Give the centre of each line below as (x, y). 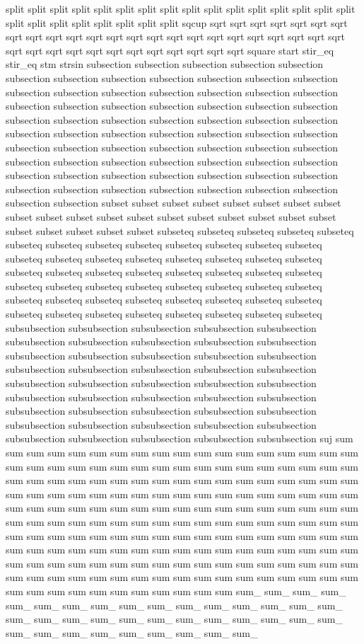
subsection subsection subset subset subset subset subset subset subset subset (174, 203)
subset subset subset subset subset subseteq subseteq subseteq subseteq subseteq (180, 230)
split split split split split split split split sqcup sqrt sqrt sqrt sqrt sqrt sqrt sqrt (177, 22)
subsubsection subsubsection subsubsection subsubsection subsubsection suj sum (180, 438)
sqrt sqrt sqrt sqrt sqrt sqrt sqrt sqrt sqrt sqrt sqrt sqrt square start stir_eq (170, 50)
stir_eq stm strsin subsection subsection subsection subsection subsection (165, 64)
